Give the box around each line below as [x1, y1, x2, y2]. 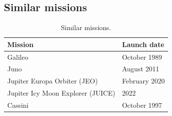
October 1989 [122, 51, 162, 62]
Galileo [7, 51, 28, 62]
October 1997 [122, 100, 162, 110]
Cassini [7, 100, 29, 110]
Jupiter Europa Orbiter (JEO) [7, 76, 98, 86]
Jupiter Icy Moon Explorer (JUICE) [7, 88, 116, 98]
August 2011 [122, 64, 159, 74]
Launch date [122, 39, 165, 49]
